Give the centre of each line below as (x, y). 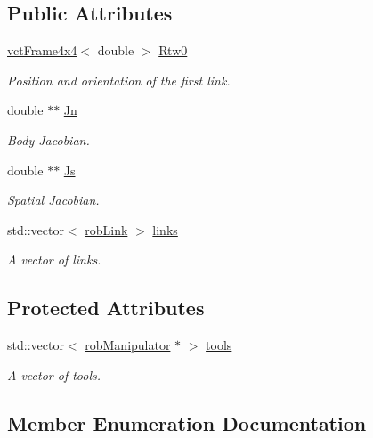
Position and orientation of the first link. (119, 80)
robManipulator (128, 345)
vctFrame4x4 (42, 50)
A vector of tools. (54, 374)
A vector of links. (54, 260)
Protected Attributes (106, 308)
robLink (106, 229)
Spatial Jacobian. (53, 200)
